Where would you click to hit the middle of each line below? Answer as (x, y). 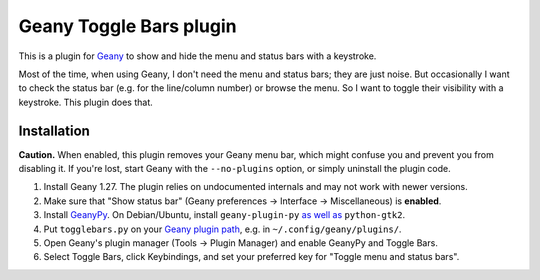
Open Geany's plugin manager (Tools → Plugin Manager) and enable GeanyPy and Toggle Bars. (241, 242)
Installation (54, 130)
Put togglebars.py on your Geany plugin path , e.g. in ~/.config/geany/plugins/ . (222, 229)
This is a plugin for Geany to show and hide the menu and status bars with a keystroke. (197, 56)
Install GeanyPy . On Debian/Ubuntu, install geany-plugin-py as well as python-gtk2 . (224, 215)
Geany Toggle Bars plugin (127, 26)
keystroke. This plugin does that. (86, 102)
